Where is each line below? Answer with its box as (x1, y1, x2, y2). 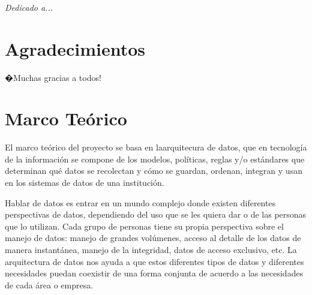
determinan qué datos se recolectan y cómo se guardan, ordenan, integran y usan (5, 164, 302, 177)
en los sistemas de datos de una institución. (5, 176, 164, 188)
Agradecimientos (5, 36, 146, 61)
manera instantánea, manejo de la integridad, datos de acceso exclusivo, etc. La (5, 243, 297, 255)
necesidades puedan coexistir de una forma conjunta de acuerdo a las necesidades (5, 267, 304, 279)
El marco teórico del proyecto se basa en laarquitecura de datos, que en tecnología (5, 141, 307, 153)
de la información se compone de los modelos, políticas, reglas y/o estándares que (5, 152, 305, 165)
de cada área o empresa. (5, 278, 94, 291)
